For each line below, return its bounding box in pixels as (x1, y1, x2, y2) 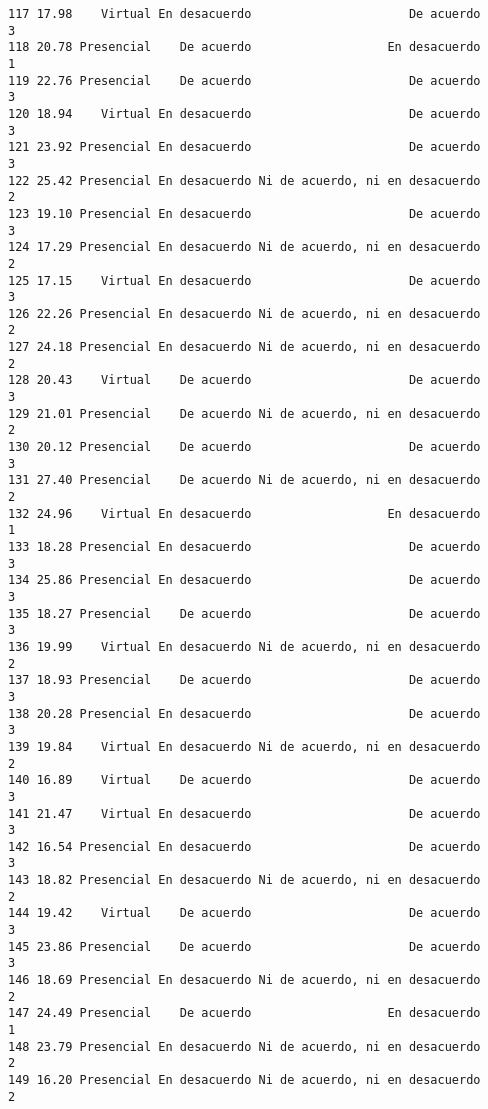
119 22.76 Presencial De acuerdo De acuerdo (8, 73, 481, 88)
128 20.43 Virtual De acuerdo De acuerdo (8, 373, 481, 388)
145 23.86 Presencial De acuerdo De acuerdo (8, 939, 481, 954)
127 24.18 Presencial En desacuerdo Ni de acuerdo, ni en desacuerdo (8, 340, 481, 355)
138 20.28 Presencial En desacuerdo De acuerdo (8, 706, 481, 721)
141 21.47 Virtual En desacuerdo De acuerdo (8, 806, 481, 821)
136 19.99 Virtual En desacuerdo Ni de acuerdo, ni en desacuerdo (8, 639, 481, 654)
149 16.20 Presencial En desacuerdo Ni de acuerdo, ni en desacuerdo (8, 1073, 481, 1087)
